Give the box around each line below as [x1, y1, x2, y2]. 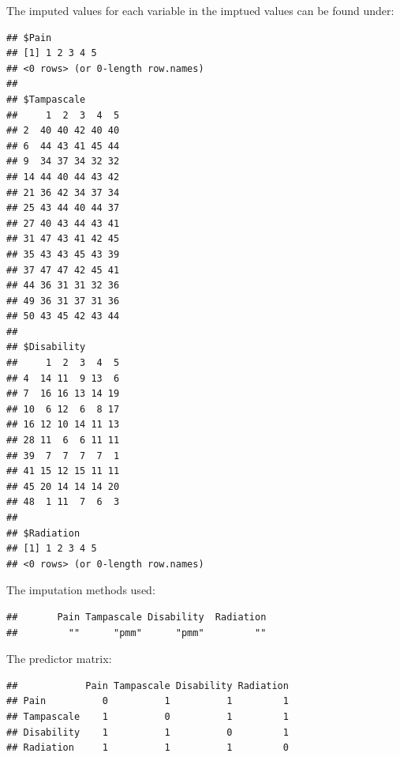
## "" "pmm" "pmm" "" [6, 627, 267, 638]
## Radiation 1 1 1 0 [6, 742, 289, 754]
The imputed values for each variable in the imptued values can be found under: [6, 2, 394, 18]
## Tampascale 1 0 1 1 [6, 710, 289, 722]
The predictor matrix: [6, 650, 112, 667]
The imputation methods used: [6, 582, 155, 598]
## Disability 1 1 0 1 [6, 726, 289, 738]
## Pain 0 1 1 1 [6, 695, 289, 707]
